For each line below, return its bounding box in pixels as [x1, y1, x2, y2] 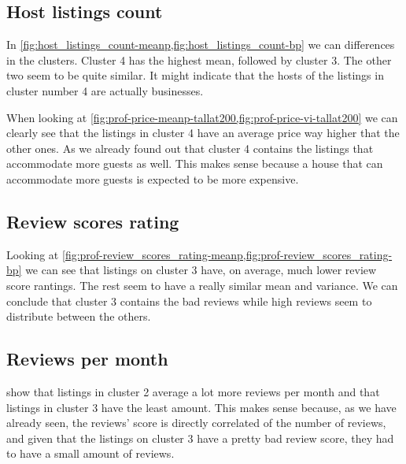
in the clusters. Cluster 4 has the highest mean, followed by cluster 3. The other [6, 51, 392, 68]
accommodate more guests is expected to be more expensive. [6, 170, 299, 187]
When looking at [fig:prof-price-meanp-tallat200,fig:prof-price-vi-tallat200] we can [6, 109, 398, 125]
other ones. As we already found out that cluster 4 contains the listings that [6, 139, 374, 156]
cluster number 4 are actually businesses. [6, 82, 204, 98]
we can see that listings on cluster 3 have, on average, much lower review [25, 262, 377, 278]
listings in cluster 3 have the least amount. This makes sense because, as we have [6, 399, 397, 415]
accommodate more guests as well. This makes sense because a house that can [6, 155, 383, 172]
